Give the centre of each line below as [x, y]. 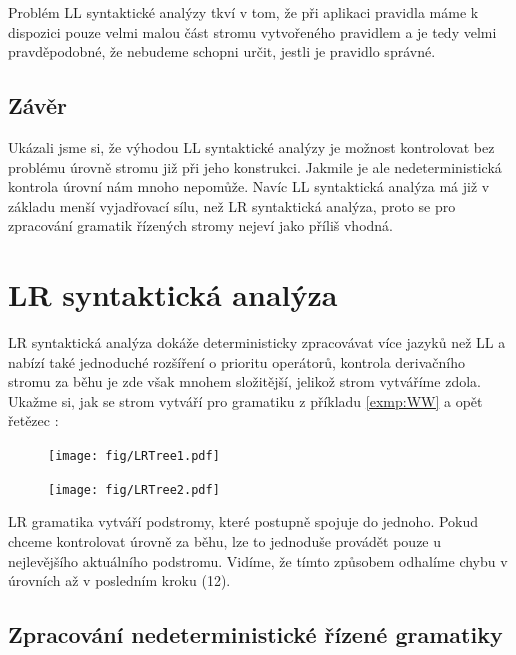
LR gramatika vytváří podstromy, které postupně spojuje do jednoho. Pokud [243, 521]
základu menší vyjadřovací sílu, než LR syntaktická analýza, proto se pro [232, 205]
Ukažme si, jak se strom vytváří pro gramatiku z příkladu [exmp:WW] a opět [245, 400]
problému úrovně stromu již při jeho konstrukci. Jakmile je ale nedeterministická [255, 166]
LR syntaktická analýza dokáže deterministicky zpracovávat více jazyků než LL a [257, 342]
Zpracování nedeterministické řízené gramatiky [255, 634]
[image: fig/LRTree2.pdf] [134, 489]
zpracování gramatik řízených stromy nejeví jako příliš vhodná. [200, 225]
